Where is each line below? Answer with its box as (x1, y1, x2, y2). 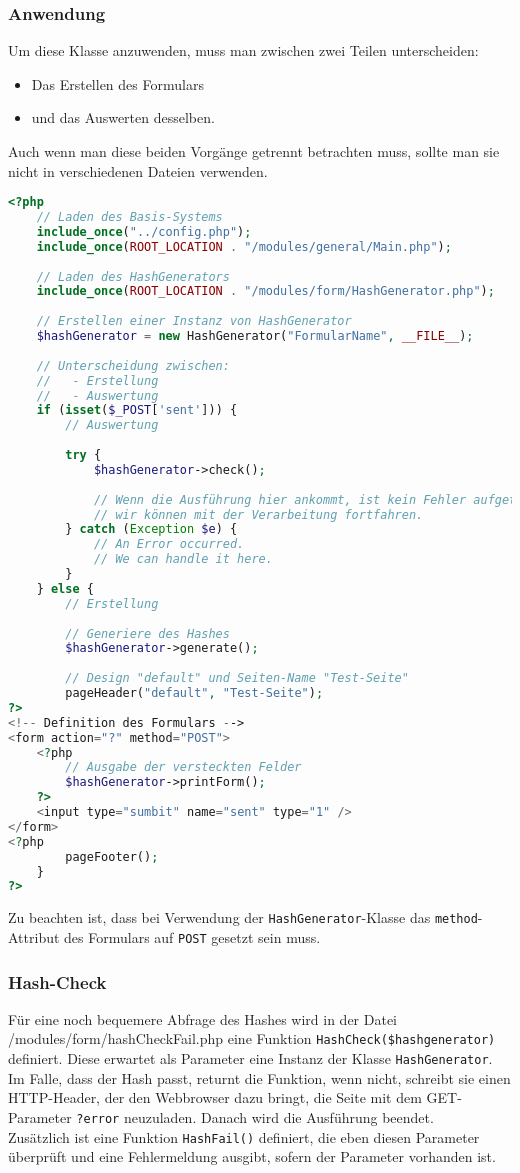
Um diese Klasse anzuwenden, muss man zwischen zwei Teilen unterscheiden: (8, 40, 479, 61)
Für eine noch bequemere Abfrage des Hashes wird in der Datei (8, 1008, 398, 1029)
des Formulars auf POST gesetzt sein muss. (64, 926, 321, 947)
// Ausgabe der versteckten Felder (65, 760, 302, 775)
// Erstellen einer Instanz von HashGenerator (36, 314, 352, 329)
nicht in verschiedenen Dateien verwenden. (8, 160, 268, 181)
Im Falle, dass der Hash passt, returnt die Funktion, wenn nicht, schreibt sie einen (8, 1067, 511, 1088)
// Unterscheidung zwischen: (36, 358, 230, 373)
